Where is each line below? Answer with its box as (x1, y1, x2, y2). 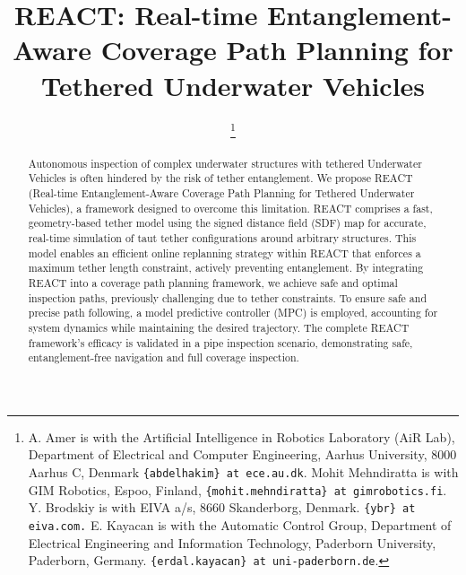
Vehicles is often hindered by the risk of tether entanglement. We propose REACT (28, 170, 413, 186)
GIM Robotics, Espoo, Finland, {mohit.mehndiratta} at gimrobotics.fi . (28, 480, 447, 499)
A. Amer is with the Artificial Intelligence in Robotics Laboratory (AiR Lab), (28, 427, 455, 446)
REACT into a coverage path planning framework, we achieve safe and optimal (28, 274, 398, 290)
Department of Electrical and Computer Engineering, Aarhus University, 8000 (28, 445, 457, 464)
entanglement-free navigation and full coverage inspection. (28, 350, 299, 365)
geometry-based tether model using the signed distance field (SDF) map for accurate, (28, 215, 427, 231)
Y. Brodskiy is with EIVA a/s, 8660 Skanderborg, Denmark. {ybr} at (28, 498, 416, 517)
